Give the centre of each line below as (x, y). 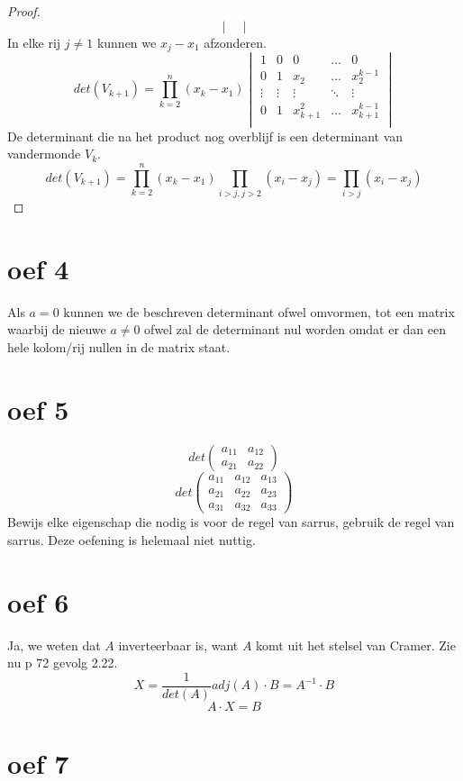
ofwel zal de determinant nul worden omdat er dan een (295, 329)
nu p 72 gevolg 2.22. (63, 663)
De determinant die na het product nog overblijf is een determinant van (205, 136)
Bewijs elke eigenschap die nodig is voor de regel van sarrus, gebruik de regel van (231, 522)
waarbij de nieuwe (57, 329)
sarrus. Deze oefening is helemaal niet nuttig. (132, 539)
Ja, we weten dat (54, 645)
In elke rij (34, 42)
